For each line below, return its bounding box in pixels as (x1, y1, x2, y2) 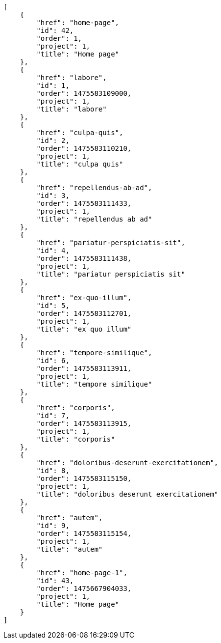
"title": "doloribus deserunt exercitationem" (36, 490, 219, 498)
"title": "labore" (36, 105, 107, 113)
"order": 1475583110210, (36, 144, 132, 152)
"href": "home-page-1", (36, 569, 127, 577)
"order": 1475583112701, (36, 309, 132, 317)
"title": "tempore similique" (36, 380, 152, 388)
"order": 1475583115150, (36, 475, 132, 482)
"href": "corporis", (36, 404, 115, 412)
